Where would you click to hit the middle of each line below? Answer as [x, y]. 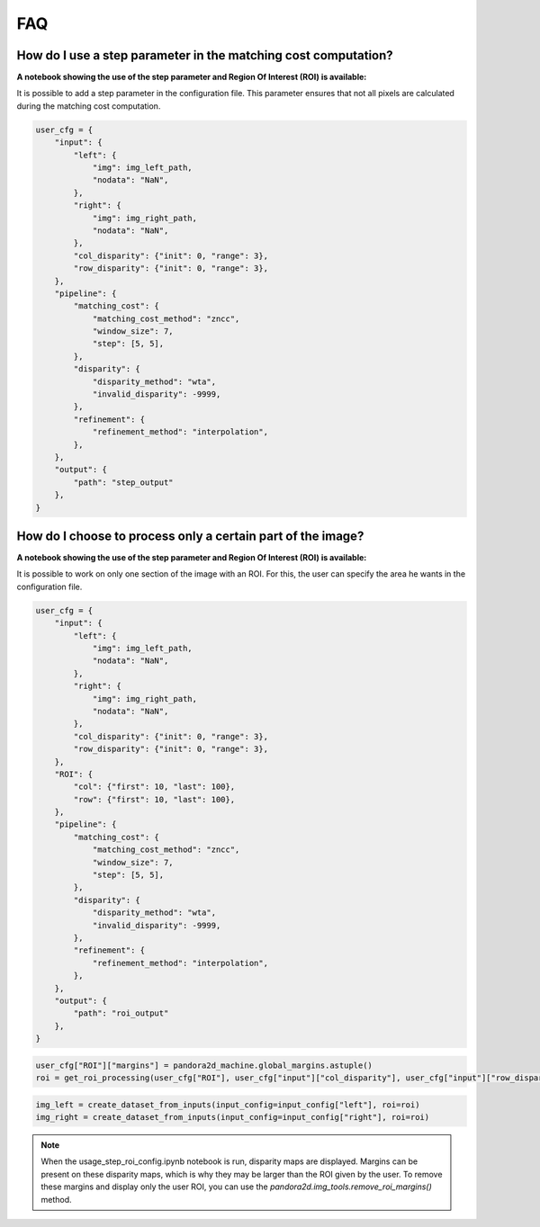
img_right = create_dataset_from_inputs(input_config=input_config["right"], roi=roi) [233, 1117]
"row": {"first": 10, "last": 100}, [154, 799]
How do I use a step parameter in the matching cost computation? [205, 55]
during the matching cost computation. [89, 106]
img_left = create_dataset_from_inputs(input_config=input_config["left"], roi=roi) [228, 1105]
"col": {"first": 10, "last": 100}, [154, 787]
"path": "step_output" [124, 482]
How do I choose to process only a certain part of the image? [190, 536]
